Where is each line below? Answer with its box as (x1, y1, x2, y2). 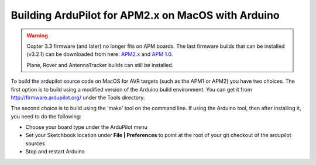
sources (25, 140, 45, 147)
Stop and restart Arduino (25, 148, 85, 155)
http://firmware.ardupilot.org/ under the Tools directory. (11, 94, 145, 101)
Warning (26, 32, 48, 39)
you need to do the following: (11, 113, 81, 120)
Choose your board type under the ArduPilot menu (25, 124, 147, 131)
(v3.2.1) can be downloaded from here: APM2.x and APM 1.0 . (26, 51, 173, 58)
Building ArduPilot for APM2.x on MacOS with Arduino (11, 9, 280, 22)
